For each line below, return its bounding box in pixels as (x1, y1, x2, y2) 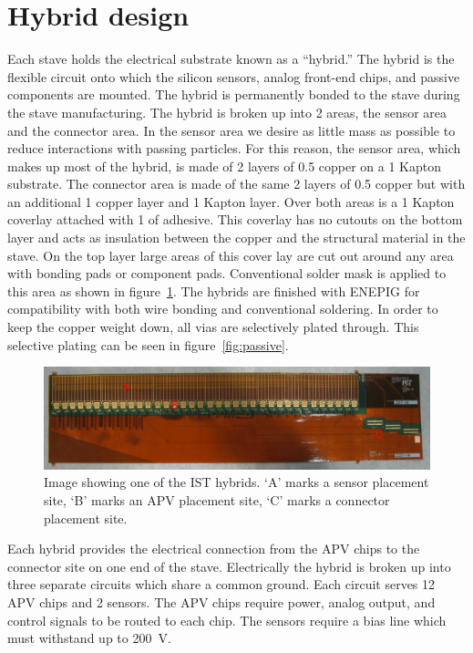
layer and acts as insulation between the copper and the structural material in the (7, 228, 466, 247)
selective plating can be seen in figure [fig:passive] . (7, 335, 289, 354)
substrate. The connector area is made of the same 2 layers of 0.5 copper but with (7, 174, 466, 193)
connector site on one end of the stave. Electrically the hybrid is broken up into (7, 556, 451, 575)
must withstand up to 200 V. (7, 628, 171, 648)
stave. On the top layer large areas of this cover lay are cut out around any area (7, 245, 454, 264)
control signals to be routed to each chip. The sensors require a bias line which (7, 610, 447, 629)
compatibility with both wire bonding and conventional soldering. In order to (7, 299, 438, 318)
